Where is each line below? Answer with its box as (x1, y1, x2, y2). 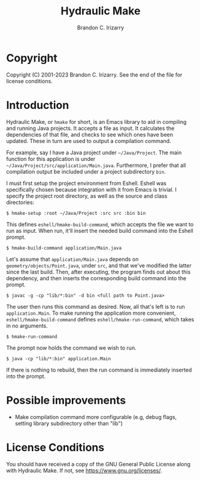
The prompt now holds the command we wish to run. (6, 344, 137, 351)
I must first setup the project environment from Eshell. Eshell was (6, 180, 166, 187)
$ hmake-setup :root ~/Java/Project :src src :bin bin (6, 210, 146, 216)
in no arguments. (6, 322, 48, 329)
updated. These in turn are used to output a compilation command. (6, 137, 172, 144)
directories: (6, 199, 35, 206)
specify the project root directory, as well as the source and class (6, 192, 168, 199)
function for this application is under (6, 155, 96, 162)
